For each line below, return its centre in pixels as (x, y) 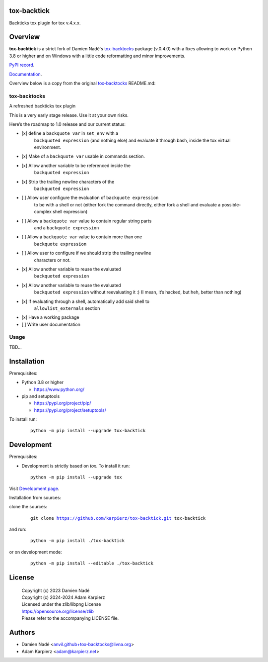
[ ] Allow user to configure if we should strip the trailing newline (86, 253)
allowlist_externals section (67, 308)
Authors (22, 632)
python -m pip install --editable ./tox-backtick (92, 564)
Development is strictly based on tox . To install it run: (76, 466)
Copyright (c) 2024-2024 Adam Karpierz (63, 597)
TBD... (15, 347)
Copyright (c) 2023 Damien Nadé (56, 590)
